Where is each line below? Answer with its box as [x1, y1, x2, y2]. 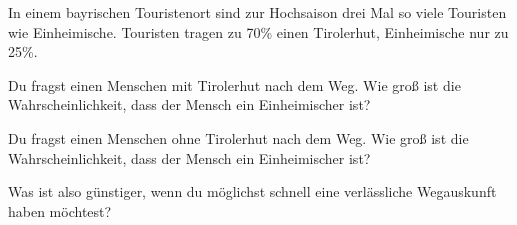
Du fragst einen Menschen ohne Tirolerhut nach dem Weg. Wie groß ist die [8, 127, 469, 148]
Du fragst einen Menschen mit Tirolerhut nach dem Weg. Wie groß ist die [8, 74, 461, 95]
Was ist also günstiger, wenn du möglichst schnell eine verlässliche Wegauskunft [8, 181, 497, 202]
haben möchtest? [8, 200, 112, 221]
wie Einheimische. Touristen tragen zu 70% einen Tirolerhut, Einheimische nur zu [8, 21, 509, 42]
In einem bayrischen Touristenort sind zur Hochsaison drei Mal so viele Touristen [8, 2, 507, 22]
